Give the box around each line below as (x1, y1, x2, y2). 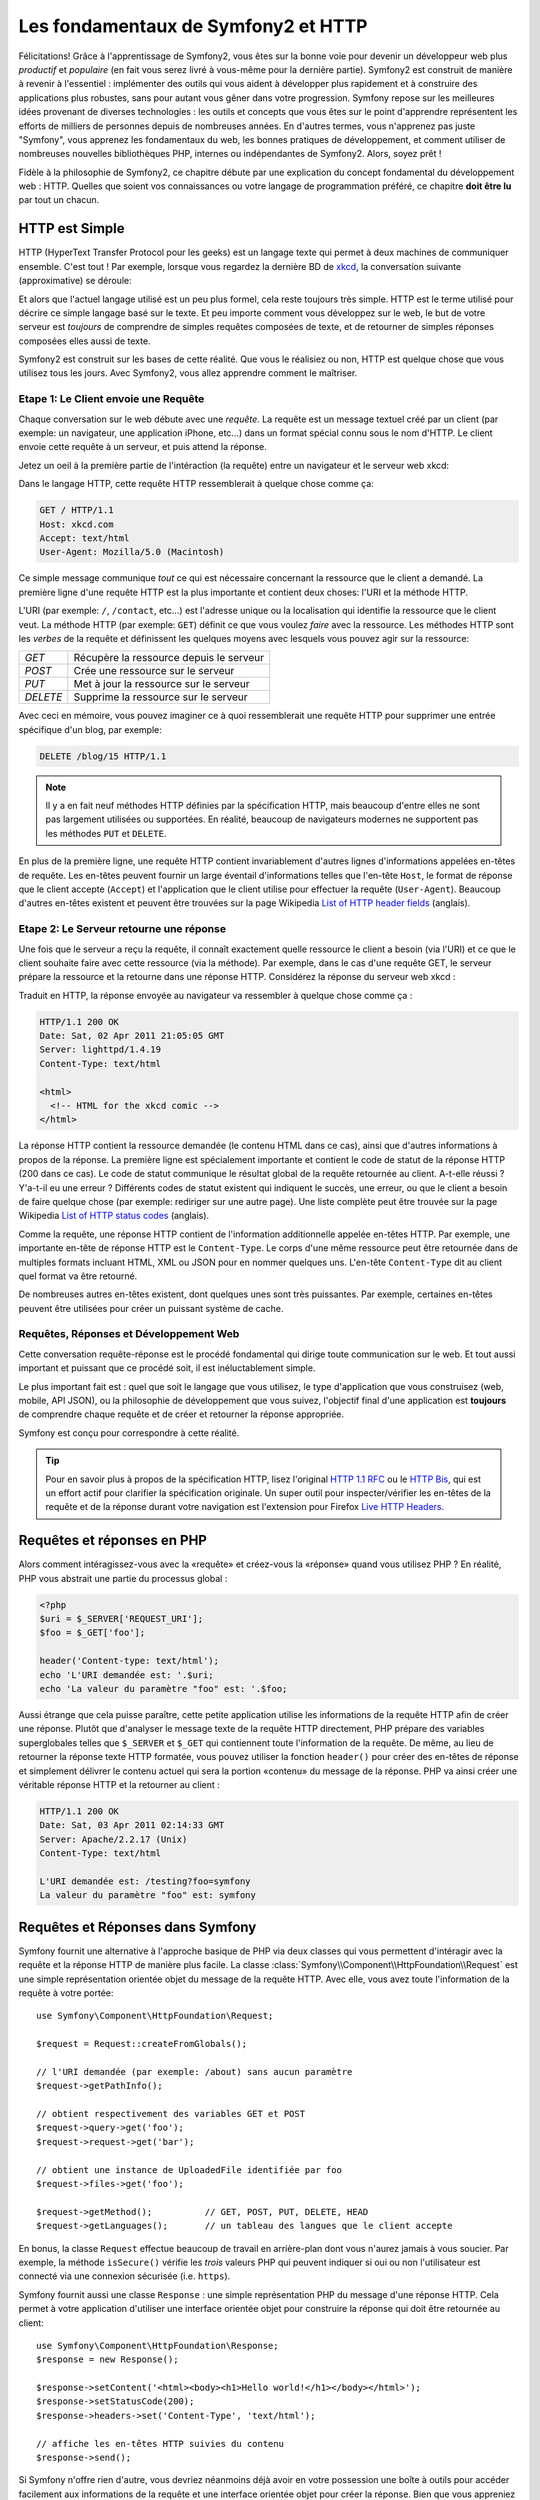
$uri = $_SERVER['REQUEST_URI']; (39, 1613, 204, 1625)
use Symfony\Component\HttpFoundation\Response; (36, 2340, 279, 2351)
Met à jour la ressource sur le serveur (73, 677, 250, 691)
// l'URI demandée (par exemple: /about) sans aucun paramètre (36, 2066, 353, 2077)
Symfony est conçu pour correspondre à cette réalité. (18, 1426, 240, 1439)
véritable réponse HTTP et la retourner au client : (18, 1778, 220, 1790)
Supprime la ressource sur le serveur (73, 690, 249, 704)
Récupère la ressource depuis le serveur (73, 651, 265, 665)
